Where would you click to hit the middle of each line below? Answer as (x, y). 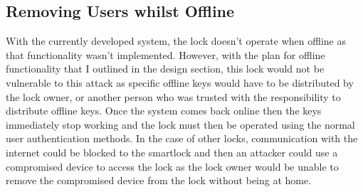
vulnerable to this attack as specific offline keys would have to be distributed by (180, 82)
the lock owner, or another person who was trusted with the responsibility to (173, 96)
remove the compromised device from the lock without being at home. (159, 180)
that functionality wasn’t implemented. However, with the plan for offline (165, 54)
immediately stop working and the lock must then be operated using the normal (180, 124)
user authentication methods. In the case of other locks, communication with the (182, 138)
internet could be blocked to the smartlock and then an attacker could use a (172, 152)
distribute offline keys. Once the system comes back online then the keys (164, 111)
